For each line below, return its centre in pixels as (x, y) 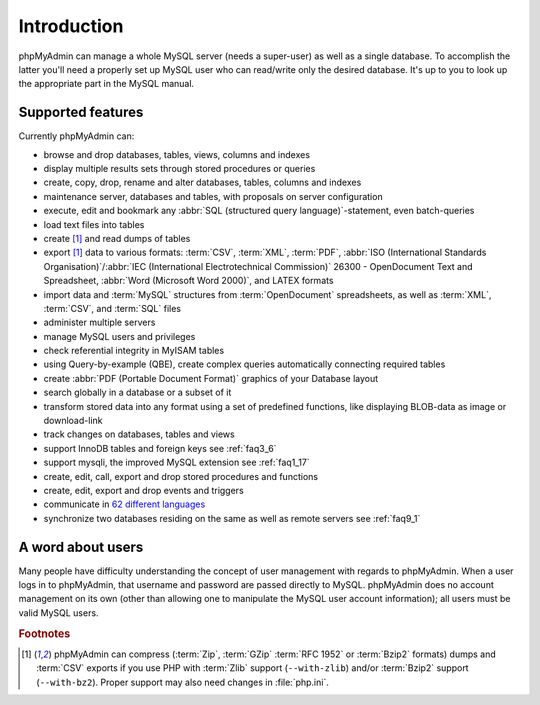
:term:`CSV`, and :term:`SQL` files (112, 308)
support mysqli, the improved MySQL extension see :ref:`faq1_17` (176, 462)
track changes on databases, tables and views (139, 434)
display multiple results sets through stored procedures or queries (179, 169)
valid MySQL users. (58, 612)
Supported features (81, 112)
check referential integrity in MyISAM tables (134, 351)
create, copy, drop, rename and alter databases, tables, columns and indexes (202, 182)
